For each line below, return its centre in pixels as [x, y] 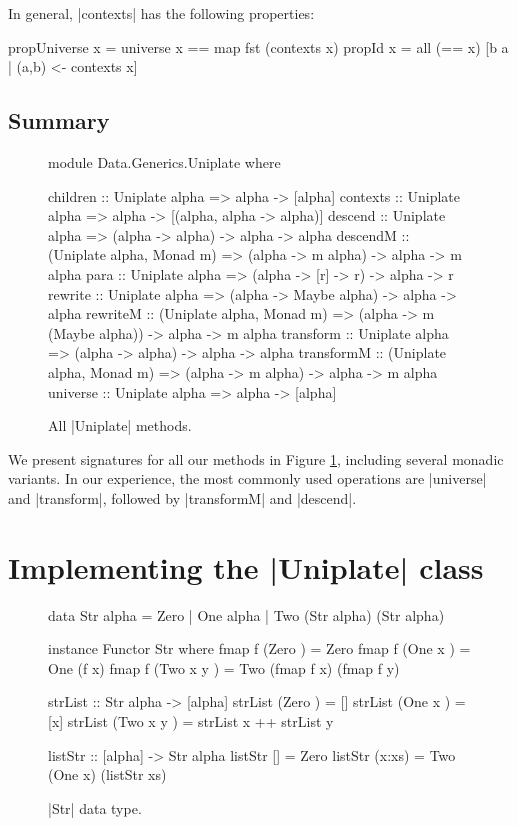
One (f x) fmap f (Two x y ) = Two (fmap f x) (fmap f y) [224, 667]
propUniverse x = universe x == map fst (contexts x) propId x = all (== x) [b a [258, 46]
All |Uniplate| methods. [120, 425]
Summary [59, 120]
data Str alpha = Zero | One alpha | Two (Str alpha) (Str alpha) [246, 614]
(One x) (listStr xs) [107, 774]
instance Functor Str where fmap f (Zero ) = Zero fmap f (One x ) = [259, 648]
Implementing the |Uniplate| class [246, 566]
